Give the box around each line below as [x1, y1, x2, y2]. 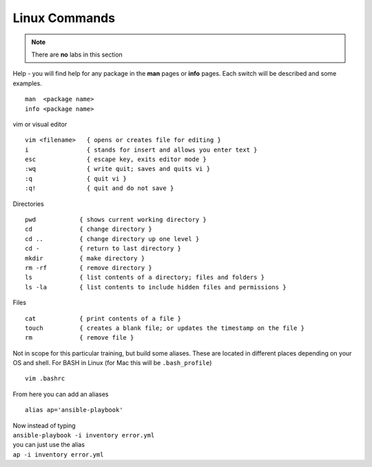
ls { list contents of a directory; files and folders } [25, 273, 265, 282]
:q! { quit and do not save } [25, 185, 174, 192]
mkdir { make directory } [25, 254, 145, 262]
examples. [12, 79, 43, 87]
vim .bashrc [25, 375, 65, 382]
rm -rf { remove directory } [25, 264, 153, 271]
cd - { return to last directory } [25, 245, 182, 253]
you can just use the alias [12, 441, 85, 449]
